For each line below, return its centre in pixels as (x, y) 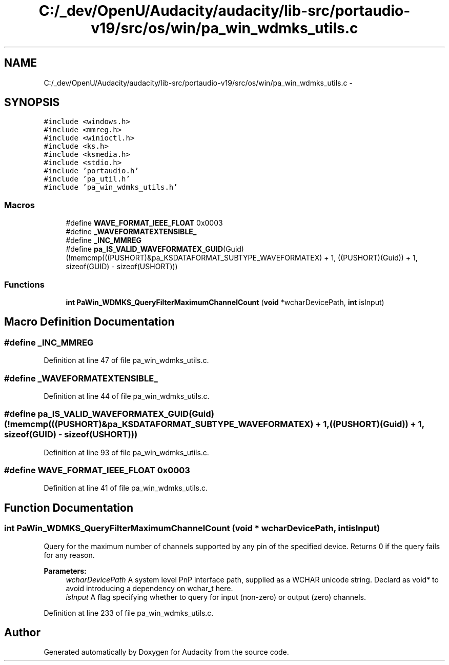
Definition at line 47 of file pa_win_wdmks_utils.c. (126, 360)
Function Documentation (69, 508)
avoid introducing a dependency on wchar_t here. (149, 588)
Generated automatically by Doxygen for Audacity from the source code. (166, 652)
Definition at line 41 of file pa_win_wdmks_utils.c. (126, 488)
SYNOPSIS (32, 103)
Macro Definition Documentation (89, 322)
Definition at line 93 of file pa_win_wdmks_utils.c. (126, 452)
